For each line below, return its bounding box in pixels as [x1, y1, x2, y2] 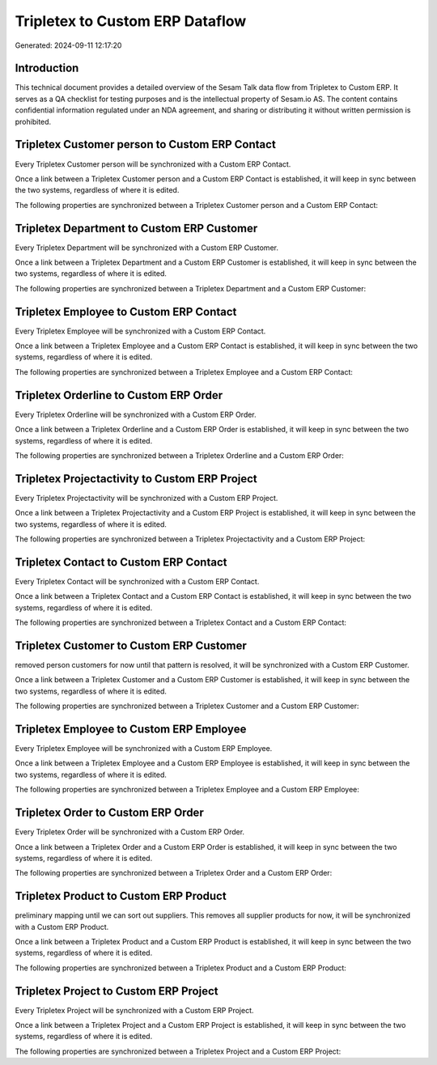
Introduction [15, 62, 79, 75]
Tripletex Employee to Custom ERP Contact [15, 304, 237, 319]
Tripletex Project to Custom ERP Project [15, 984, 218, 998]
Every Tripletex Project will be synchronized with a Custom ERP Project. [15, 1005, 254, 1015]
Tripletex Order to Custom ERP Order [15, 806, 204, 820]
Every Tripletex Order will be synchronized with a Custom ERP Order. [15, 827, 245, 837]
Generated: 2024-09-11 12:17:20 [15, 40, 122, 50]
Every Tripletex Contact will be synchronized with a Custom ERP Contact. [15, 576, 260, 586]
